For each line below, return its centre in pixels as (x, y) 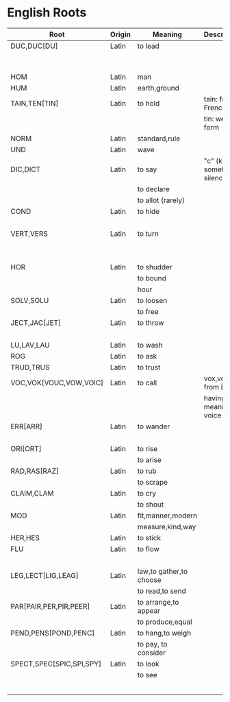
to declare (153, 189)
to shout (151, 504)
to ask (147, 356)
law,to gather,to (163, 571)
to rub (147, 471)
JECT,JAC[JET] (36, 322)
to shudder (155, 267)
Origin (120, 34)
